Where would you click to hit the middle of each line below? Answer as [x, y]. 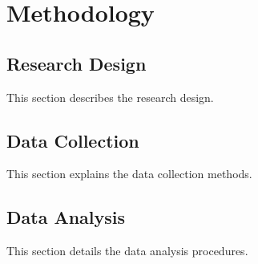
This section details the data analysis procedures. [127, 251]
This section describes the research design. [110, 97]
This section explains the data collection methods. [129, 174]
